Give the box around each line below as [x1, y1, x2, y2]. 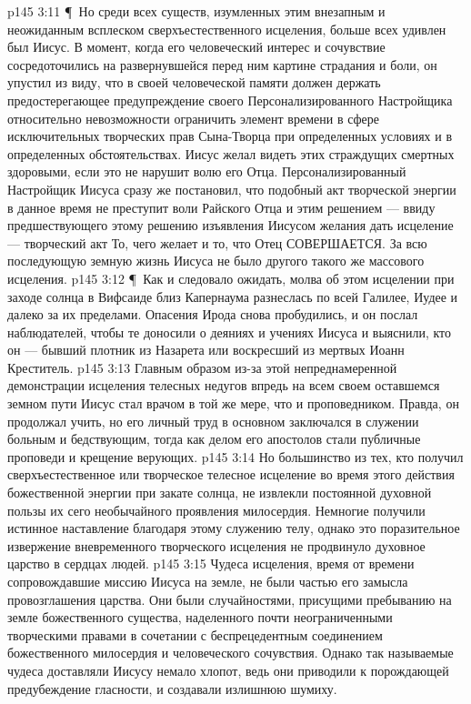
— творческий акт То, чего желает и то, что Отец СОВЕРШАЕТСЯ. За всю [7, 233, 427, 252]
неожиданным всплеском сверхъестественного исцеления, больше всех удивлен [7, 19, 446, 38]
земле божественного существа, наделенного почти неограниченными [7, 608, 393, 627]
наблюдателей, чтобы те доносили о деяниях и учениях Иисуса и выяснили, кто [7, 322, 452, 341]
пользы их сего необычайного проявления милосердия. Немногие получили [7, 500, 426, 519]
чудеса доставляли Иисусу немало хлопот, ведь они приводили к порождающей [7, 660, 449, 679]
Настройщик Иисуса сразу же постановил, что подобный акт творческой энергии [7, 179, 456, 198]
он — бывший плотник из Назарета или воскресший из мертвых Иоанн [7, 340, 405, 359]
